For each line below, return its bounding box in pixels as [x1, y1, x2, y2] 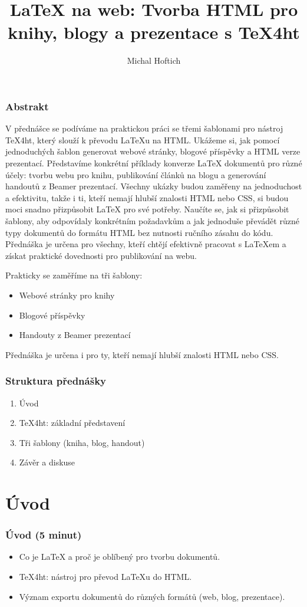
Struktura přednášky [5, 373, 107, 388]
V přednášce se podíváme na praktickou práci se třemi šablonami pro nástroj [5, 122, 283, 134]
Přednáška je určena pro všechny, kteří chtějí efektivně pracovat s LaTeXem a [5, 238, 286, 250]
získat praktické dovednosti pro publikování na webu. [5, 249, 197, 261]
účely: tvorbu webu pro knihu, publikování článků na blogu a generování [5, 168, 266, 181]
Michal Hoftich [127, 54, 181, 67]
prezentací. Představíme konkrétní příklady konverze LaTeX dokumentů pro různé [5, 156, 302, 169]
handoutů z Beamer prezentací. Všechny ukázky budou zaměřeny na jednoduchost [5, 180, 302, 192]
